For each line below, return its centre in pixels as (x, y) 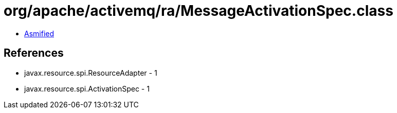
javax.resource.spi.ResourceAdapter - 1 (91, 73)
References (34, 53)
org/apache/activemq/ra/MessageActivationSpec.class (199, 11)
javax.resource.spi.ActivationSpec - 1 (87, 88)
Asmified (39, 33)
